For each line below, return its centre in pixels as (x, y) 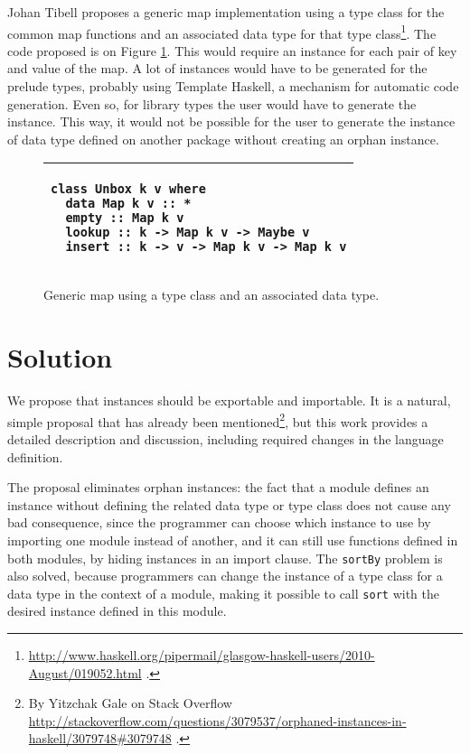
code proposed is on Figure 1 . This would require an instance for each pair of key (232, 50)
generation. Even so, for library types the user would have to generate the (212, 103)
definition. (35, 456)
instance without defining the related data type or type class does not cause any (229, 504)
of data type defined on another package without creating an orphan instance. (223, 139)
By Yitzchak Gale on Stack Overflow (130, 703)
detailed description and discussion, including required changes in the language (226, 438)
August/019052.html (85, 672)
